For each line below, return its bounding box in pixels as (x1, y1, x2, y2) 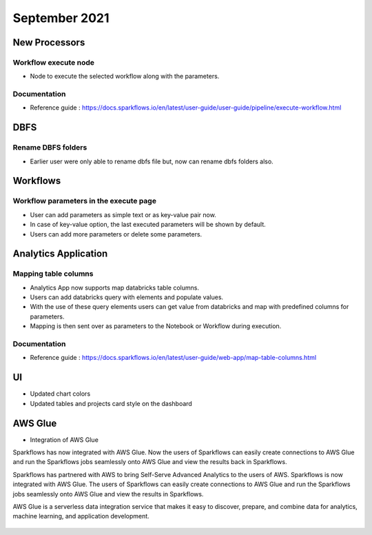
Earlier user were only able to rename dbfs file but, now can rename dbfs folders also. (30, 157, 273, 165)
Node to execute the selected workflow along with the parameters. (30, 72, 220, 81)
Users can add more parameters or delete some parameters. (30, 230, 203, 238)
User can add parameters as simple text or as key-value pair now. (30, 210, 216, 219)
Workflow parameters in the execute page (12, 196, 156, 206)
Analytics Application (12, 248, 108, 260)
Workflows (12, 175, 61, 187)
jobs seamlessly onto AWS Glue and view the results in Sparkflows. (12, 489, 204, 498)
